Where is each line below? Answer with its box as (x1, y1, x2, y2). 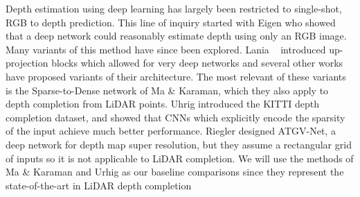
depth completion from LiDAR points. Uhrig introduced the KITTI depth (6, 96, 320, 111)
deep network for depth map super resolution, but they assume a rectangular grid (6, 137, 352, 151)
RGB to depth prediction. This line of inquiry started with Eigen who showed (6, 15, 336, 29)
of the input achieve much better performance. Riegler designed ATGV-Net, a (6, 123, 336, 138)
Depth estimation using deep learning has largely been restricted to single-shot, (6, 1, 342, 15)
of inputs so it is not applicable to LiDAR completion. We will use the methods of (6, 151, 354, 165)
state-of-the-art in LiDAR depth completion (6, 178, 192, 192)
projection (6, 55, 48, 70)
